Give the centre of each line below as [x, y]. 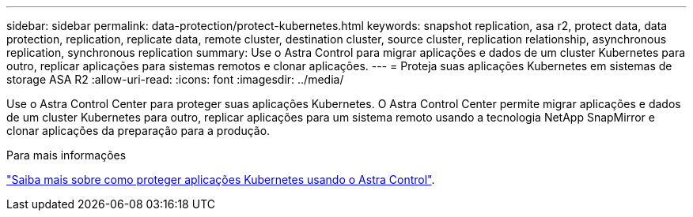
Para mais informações [66, 155]
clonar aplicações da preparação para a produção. [138, 131]
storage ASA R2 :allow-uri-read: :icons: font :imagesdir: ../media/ [175, 79]
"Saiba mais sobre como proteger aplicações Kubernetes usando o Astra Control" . [221, 180]
